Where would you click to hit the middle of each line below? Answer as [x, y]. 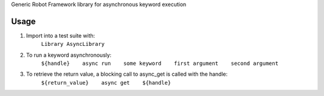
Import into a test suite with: [61, 35]
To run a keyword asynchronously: [69, 55]
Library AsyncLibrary [73, 44]
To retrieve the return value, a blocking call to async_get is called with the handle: [127, 74]
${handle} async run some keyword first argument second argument [160, 64]
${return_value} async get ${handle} [106, 83]
